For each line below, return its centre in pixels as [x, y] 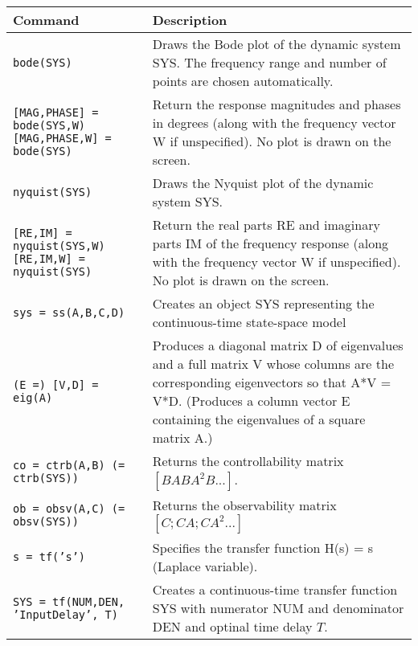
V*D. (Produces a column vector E [251, 401]
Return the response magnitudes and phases [277, 104]
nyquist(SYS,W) [59, 246]
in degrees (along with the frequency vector [274, 123]
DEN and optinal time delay [232, 626]
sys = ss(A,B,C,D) [69, 313]
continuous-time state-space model [249, 322]
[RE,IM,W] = [49, 259]
